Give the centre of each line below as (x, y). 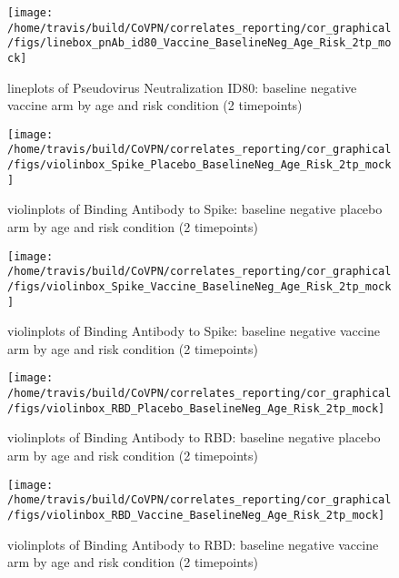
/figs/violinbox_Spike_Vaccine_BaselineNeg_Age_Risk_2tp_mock (199, 286)
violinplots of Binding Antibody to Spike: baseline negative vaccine (194, 331)
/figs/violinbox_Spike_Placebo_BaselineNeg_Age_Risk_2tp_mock (199, 165)
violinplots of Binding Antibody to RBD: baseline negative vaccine (193, 544)
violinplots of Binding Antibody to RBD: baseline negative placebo (194, 437)
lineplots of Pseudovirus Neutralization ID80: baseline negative (182, 87)
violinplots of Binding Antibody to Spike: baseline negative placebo (195, 209)
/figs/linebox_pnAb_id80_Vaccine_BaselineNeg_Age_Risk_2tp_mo (199, 43)
